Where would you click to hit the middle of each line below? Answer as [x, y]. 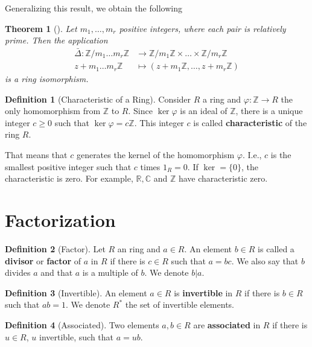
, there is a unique [269, 111]
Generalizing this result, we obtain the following [94, 8]
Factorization [60, 220]
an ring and [139, 248]
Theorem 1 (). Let [41, 28]
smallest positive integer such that [68, 166]
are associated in [227, 324]
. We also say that [265, 260]
